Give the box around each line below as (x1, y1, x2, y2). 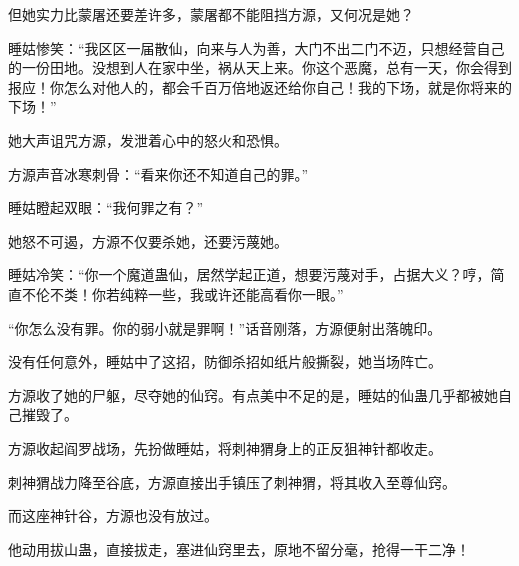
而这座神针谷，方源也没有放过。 (8, 505, 218, 526)
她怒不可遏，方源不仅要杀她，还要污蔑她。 (8, 230, 288, 251)
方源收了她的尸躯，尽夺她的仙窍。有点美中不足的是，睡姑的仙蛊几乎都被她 (8, 384, 498, 405)
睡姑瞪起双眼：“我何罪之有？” (8, 197, 204, 218)
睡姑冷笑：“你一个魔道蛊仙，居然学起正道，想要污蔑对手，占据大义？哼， (8, 264, 491, 285)
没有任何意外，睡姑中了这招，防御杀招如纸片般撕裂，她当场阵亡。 (8, 351, 442, 372)
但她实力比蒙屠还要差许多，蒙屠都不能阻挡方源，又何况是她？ (8, 4, 414, 24)
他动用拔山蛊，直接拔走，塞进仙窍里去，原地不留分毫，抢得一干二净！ (8, 538, 470, 559)
